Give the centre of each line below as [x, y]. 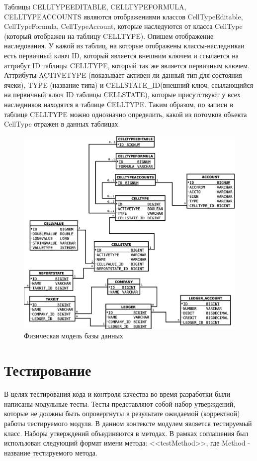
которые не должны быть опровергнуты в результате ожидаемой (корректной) [122, 413]
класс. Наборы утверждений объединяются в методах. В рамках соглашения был [126, 433]
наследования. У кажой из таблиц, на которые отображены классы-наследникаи [124, 46]
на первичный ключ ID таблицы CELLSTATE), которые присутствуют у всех [122, 94]
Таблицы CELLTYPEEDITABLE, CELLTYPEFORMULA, [95, 6]
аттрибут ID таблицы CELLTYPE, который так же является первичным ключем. [127, 65]
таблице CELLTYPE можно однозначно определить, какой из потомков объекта [126, 114]
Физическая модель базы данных [74, 336]
